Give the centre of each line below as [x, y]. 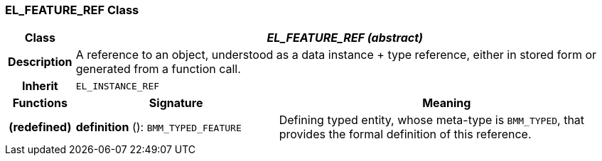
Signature [176, 103]
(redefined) [40, 127]
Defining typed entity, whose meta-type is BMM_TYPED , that [432, 120]
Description [40, 62]
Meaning [447, 103]
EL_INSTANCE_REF [118, 86]
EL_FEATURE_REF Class [72, 10]
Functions [40, 103]
